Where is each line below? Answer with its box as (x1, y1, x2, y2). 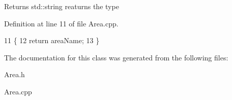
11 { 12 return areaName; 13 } (4, 35, 100, 46)
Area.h (4, 69, 25, 80)
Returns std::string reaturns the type (4, 1, 119, 11)
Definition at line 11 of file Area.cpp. (4, 18, 119, 28)
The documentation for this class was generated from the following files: (4, 52, 228, 62)
